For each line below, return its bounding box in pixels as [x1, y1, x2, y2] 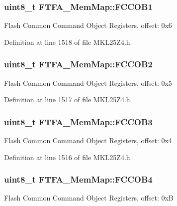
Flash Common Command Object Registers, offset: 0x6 [4, 20, 172, 30]
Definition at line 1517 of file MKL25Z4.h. [4, 94, 132, 105]
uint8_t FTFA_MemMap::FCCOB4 [4, 173, 153, 186]
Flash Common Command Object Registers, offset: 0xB [4, 193, 174, 203]
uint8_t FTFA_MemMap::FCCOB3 [4, 115, 153, 128]
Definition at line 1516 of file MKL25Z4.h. [4, 152, 132, 162]
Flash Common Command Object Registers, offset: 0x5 [4, 77, 172, 88]
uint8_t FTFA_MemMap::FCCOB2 [4, 58, 153, 70]
